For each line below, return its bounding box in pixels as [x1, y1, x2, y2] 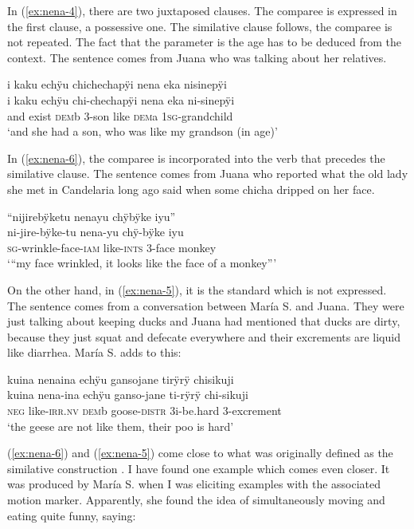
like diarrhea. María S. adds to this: [7, 344, 182, 361]
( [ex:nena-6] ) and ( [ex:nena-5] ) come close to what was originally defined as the [7, 444, 393, 461]
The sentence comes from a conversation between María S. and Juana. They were [7, 297, 404, 314]
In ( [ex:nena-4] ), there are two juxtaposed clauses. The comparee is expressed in [7, 2, 397, 18]
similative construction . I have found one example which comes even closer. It [7, 460, 390, 476]
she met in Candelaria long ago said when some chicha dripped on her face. [7, 180, 375, 197]
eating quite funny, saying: [7, 507, 136, 523]
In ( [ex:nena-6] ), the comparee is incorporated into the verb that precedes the [7, 149, 385, 166]
